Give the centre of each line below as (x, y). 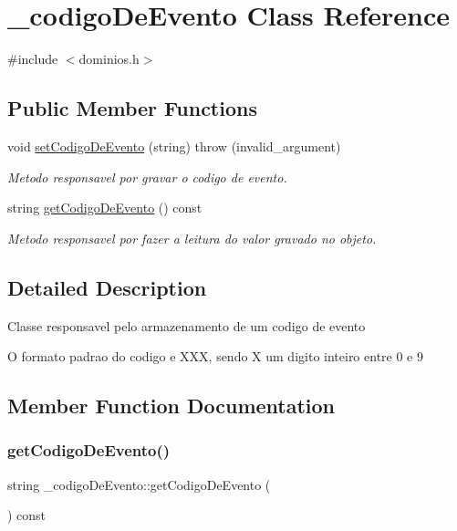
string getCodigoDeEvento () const (105, 208)
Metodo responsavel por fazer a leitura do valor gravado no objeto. (192, 238)
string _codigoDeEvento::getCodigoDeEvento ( (139, 484)
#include (33, 59)
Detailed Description (107, 287)
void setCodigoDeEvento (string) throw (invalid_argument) (174, 146)
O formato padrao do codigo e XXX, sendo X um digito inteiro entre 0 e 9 (215, 356)
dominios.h (109, 59)
